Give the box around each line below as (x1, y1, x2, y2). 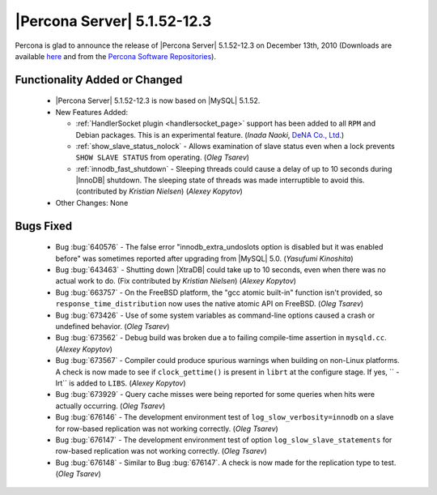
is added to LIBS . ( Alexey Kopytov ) (69, 378, 186, 388)
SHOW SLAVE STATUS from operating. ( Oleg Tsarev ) (75, 152, 250, 162)
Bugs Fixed (15, 219, 73, 233)
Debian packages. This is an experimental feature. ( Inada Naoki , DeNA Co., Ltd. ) (75, 130, 345, 139)
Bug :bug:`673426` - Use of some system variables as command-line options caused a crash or (55, 310, 375, 320)
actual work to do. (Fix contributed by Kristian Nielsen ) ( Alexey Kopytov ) (55, 276, 297, 286)
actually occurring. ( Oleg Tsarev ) (55, 401, 166, 411)
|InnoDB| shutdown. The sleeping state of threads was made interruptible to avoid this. (75, 175, 365, 186)
